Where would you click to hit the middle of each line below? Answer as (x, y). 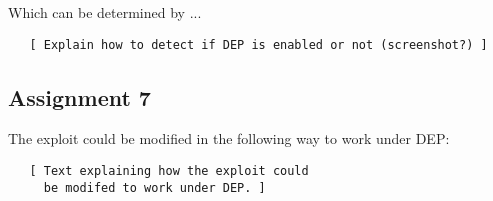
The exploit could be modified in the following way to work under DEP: (229, 138)
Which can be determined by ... (105, 12)
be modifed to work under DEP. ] (154, 187)
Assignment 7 (79, 96)
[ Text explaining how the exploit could (169, 171)
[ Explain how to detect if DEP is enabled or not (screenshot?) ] (258, 44)
